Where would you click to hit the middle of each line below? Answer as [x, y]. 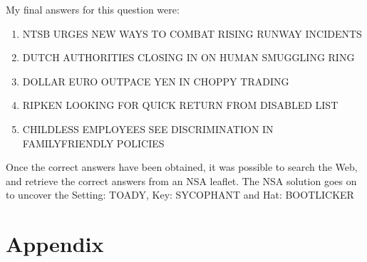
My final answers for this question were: [93, 9]
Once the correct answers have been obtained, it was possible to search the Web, [182, 167]
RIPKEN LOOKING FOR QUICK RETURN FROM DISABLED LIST [180, 105]
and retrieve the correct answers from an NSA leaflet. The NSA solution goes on [181, 180]
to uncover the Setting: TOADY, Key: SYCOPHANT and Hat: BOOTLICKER [180, 195]
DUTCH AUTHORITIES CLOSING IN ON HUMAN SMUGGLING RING [188, 57]
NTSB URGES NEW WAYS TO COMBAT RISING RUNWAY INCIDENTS [192, 33]
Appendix [55, 244]
